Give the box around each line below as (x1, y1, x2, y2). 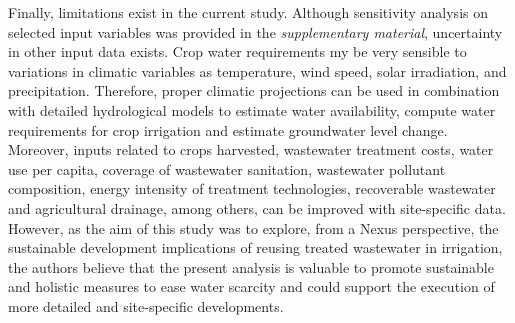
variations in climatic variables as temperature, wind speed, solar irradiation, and (8, 60, 507, 81)
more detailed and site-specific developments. (8, 295, 284, 316)
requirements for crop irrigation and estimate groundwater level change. (8, 119, 448, 140)
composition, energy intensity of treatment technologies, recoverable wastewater (8, 178, 496, 199)
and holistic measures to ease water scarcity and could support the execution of (8, 276, 495, 297)
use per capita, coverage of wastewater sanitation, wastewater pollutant (8, 158, 446, 179)
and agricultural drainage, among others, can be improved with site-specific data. (8, 197, 506, 218)
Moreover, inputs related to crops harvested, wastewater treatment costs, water (8, 139, 494, 160)
